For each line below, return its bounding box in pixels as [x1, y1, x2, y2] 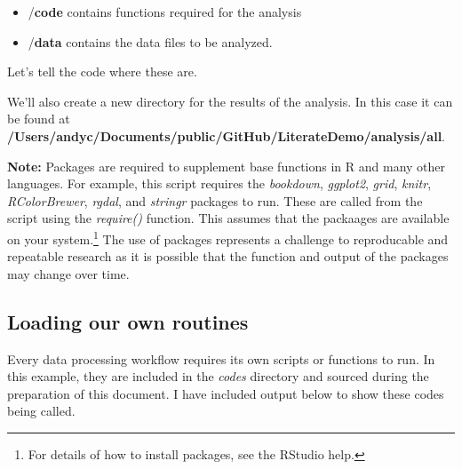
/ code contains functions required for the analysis [28, 3, 302, 20]
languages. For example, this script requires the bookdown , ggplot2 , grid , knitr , [7, 174, 432, 193]
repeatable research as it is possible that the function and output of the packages [7, 247, 449, 266]
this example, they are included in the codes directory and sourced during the [7, 367, 429, 386]
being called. [7, 401, 76, 420]
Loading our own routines [7, 307, 249, 335]
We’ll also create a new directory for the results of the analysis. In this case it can [7, 91, 453, 110]
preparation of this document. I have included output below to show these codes [7, 384, 444, 402]
